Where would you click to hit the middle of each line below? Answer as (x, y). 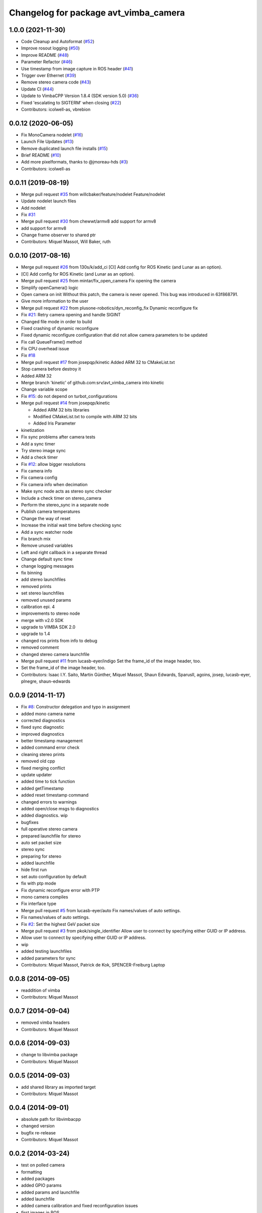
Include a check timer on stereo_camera (61, 498)
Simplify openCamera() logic (50, 287)
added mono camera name (48, 714)
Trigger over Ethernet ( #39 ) (49, 76)
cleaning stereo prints (43, 754)
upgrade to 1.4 (36, 634)
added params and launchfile (50, 1192)
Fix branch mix (36, 539)
